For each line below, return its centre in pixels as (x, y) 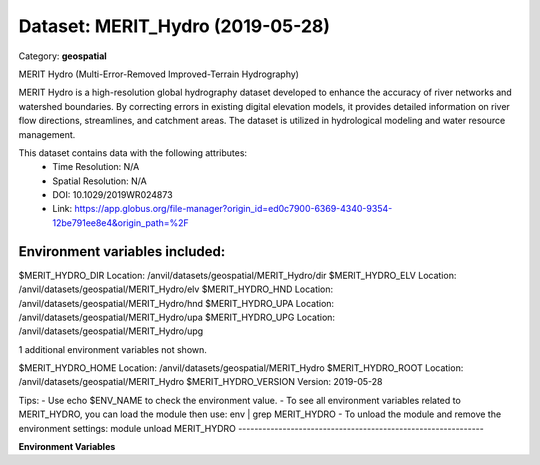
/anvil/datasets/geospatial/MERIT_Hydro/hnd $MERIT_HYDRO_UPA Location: (176, 303)
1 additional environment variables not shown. (112, 349)
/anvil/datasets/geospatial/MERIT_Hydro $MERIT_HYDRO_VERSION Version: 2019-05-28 (201, 382)
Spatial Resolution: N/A (99, 181)
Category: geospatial (62, 56)
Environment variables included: (122, 251)
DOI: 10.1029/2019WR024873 (113, 195)
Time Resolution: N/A (96, 167)
